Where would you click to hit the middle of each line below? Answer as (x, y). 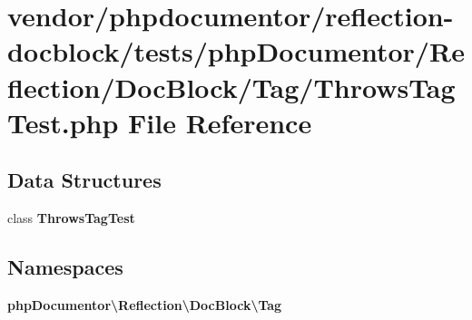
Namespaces (65, 267)
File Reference (220, 122)
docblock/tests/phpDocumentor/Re (236, 51)
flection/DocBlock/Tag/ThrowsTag (231, 87)
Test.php (63, 122)
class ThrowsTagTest (71, 218)
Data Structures (84, 180)
